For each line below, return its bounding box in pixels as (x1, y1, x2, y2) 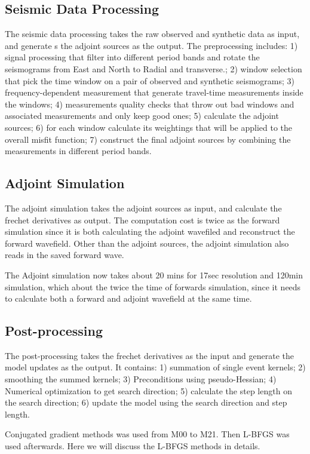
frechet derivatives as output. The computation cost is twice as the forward (5, 213, 280, 226)
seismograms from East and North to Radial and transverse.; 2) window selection (5, 62, 302, 75)
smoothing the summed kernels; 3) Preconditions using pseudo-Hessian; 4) (5, 373, 277, 385)
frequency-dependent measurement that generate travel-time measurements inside (5, 86, 303, 99)
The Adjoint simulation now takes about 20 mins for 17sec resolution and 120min (5, 268, 303, 281)
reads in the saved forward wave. (5, 249, 124, 261)
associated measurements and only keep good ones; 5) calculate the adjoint (5, 109, 279, 122)
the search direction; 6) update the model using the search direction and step (5, 396, 287, 409)
